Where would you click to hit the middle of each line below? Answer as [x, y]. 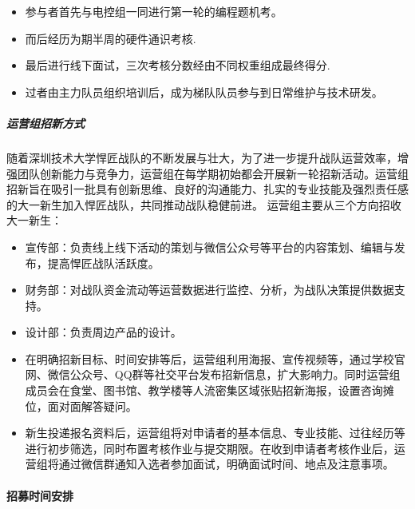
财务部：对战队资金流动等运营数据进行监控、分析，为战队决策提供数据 [209, 290]
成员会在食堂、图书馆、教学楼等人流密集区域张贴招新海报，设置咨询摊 [209, 390]
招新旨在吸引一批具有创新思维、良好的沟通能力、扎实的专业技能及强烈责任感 [207, 189]
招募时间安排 [40, 495]
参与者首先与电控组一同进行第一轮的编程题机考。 [154, 11]
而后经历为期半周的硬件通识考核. [111, 38]
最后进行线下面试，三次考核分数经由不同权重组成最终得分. [178, 65]
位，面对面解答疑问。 [81, 406]
